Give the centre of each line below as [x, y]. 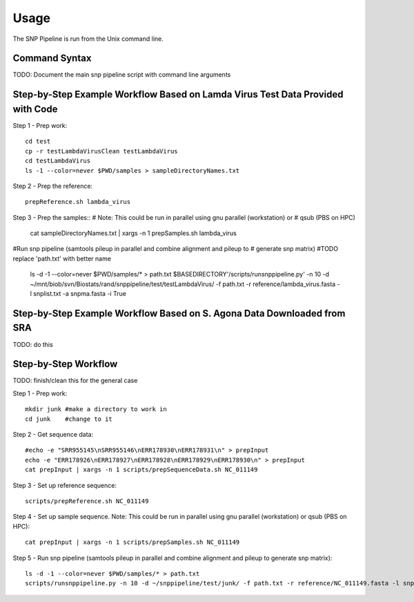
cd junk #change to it [69, 419]
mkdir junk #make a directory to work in [96, 409]
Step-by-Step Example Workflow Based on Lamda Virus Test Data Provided [178, 94]
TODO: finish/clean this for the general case [75, 381]
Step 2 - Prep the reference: [53, 186]
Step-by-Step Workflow [65, 364]
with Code [35, 109]
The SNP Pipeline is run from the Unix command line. [88, 39]
